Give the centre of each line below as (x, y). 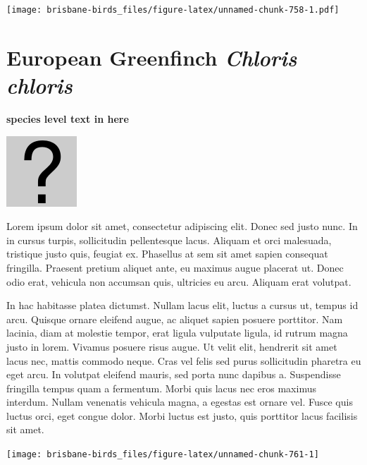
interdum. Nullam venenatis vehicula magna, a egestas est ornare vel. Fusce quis (180, 402)
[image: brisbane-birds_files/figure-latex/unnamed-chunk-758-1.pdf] (173, 10)
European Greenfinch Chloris (152, 57)
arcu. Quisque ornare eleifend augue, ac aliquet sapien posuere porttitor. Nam (175, 319)
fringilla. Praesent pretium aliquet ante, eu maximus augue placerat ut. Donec (175, 267)
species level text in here (68, 118)
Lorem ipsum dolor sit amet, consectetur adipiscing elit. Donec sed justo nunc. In (182, 226)
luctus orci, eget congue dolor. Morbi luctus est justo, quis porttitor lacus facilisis (182, 415)
